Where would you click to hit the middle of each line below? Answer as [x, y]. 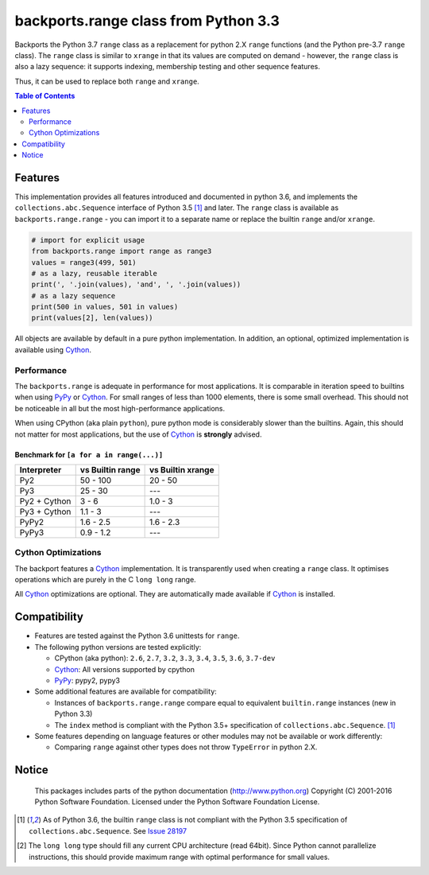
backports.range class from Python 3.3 [147, 21]
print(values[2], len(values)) [93, 318]
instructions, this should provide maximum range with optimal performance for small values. [179, 857]
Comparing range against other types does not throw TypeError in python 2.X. [186, 747]
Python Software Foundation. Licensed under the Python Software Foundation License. [177, 802]
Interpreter [41, 469]
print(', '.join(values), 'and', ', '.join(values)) [136, 285]
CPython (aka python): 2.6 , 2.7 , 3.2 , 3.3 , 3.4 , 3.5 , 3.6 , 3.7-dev [165, 658]
